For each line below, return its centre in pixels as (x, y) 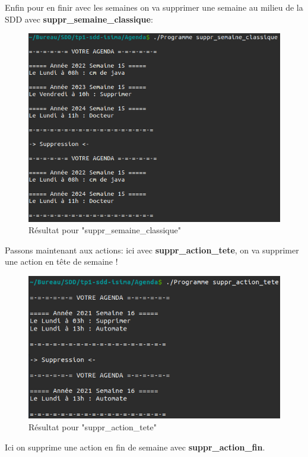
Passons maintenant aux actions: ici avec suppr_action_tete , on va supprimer (152, 250)
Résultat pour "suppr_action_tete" (93, 427)
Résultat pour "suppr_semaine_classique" (105, 230)
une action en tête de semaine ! (61, 261)
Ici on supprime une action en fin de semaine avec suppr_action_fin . (135, 447)
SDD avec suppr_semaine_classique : (79, 19)
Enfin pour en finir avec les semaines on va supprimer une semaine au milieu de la (154, 7)
